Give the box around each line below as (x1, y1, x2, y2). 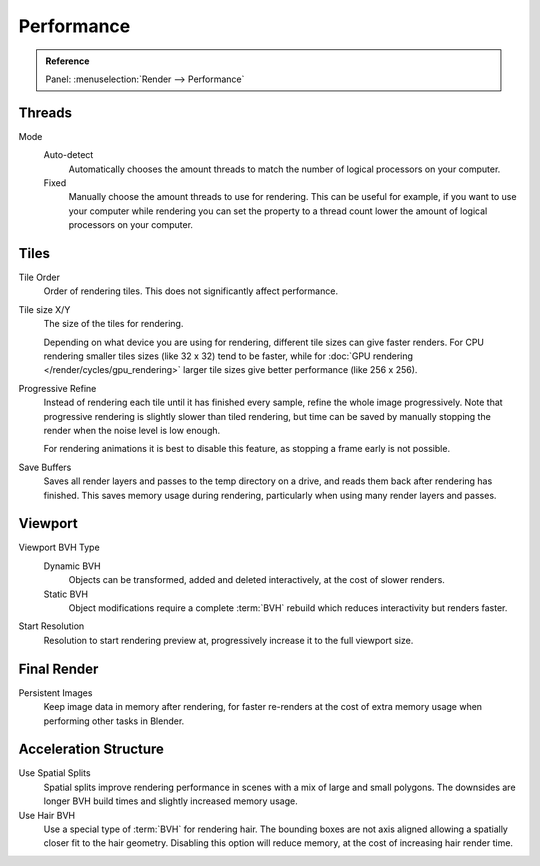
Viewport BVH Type (18, 541, 100, 554)
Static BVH (43, 588, 89, 600)
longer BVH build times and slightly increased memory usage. (43, 795, 299, 807)
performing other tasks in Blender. (43, 715, 185, 727)
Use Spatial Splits (18, 767, 91, 779)
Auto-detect (43, 149, 94, 161)
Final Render (18, 660, 99, 677)
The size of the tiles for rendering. (43, 318, 184, 330)
